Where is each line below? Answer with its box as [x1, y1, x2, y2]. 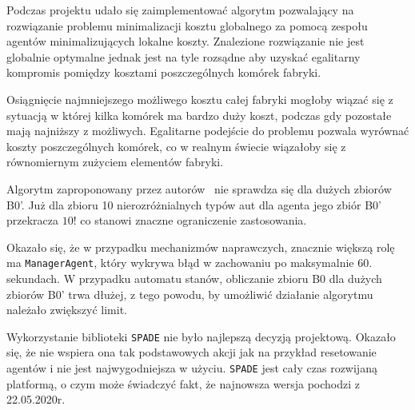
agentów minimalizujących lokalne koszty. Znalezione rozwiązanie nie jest [6, 33, 365, 50]
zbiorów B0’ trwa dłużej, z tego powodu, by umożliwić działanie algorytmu [6, 285, 373, 302]
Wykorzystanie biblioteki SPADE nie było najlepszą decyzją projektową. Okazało [6, 328, 396, 344]
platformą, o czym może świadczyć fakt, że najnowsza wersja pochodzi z [6, 375, 361, 392]
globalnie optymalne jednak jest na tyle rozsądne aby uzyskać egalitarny [6, 48, 361, 65]
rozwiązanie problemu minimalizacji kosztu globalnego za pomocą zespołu [6, 17, 368, 34]
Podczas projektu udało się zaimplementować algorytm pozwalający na [6, 2, 354, 18]
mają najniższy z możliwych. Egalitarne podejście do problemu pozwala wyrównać [6, 122, 409, 139]
